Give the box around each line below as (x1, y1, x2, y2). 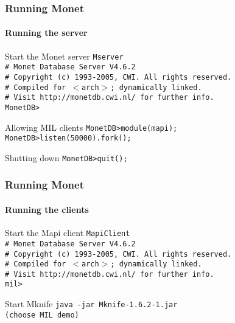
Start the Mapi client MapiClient (5, 226, 130, 239)
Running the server (5, 26, 88, 39)
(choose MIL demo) (5, 310, 79, 319)
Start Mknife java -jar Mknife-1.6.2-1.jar (5, 297, 178, 310)
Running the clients (5, 203, 89, 215)
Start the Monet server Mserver (5, 49, 124, 62)
